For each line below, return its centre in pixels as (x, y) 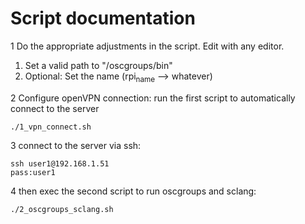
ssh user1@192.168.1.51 (60, 163)
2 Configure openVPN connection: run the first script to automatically (153, 98)
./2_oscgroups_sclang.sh (62, 209)
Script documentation (103, 18)
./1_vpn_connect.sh (51, 127)
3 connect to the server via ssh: (76, 145)
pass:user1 (33, 172)
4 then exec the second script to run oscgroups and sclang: (133, 191)
